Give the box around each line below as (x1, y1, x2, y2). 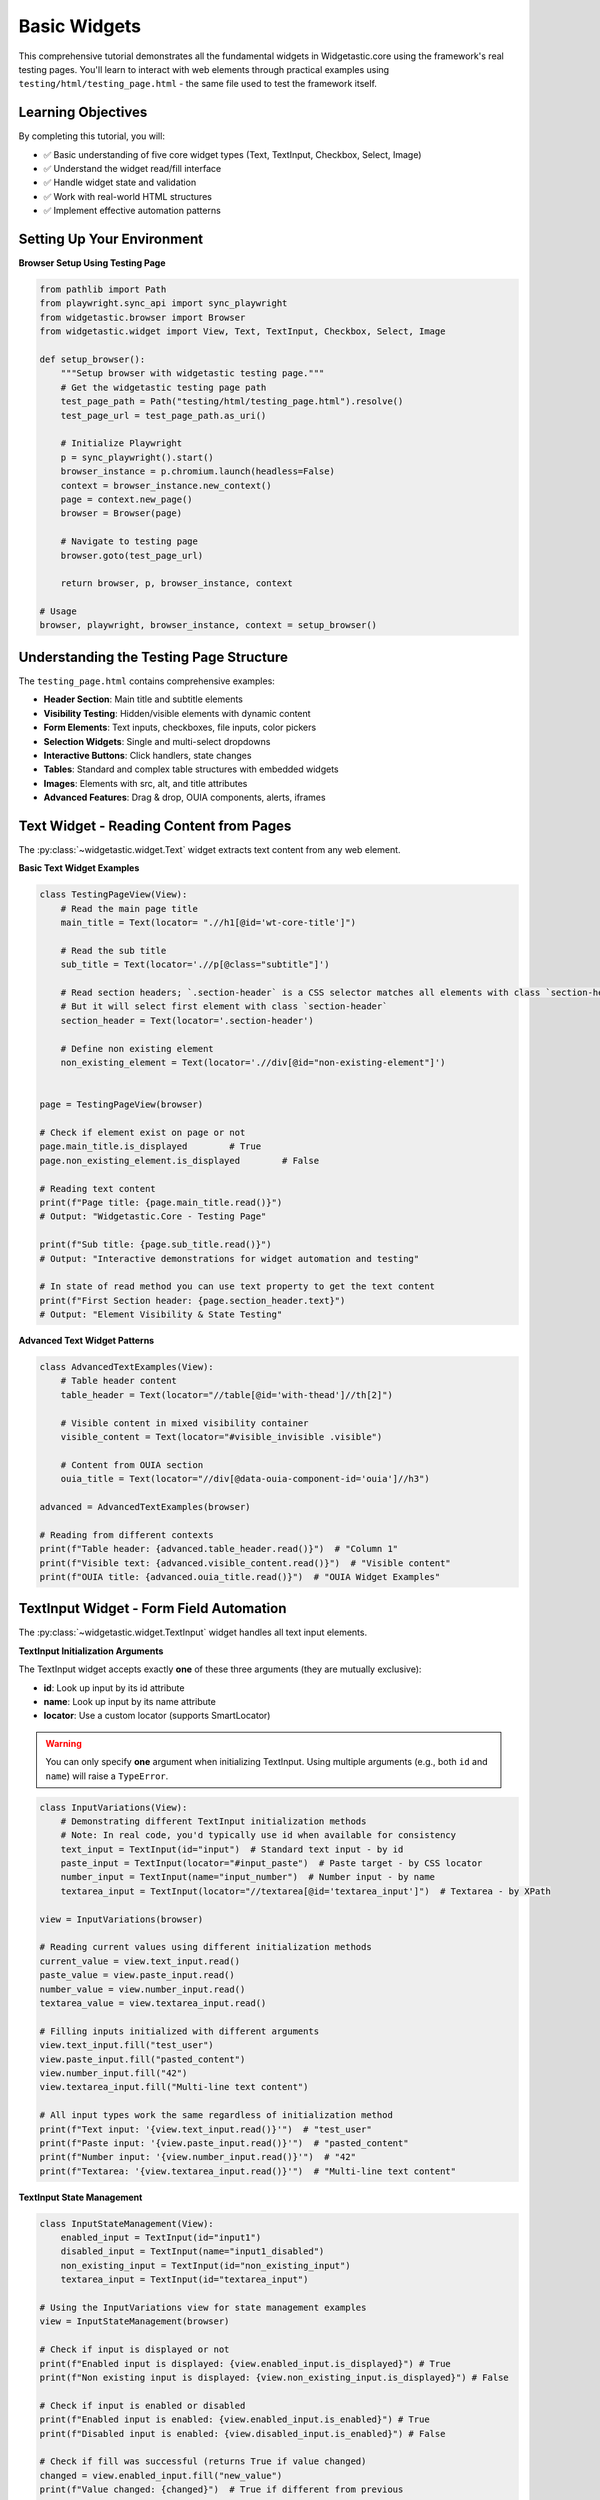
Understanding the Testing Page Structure (18, 648, 289, 665)
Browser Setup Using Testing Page (18, 257, 166, 269)
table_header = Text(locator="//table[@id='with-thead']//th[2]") (60, 1389, 394, 1400)
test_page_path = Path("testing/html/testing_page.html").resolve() (60, 396, 404, 407)
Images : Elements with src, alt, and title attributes (43, 777, 248, 789)
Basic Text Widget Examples (18, 862, 140, 874)
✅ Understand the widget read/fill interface (43, 163, 222, 175)
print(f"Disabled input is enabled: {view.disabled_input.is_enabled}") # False (39, 2428, 446, 2439)
